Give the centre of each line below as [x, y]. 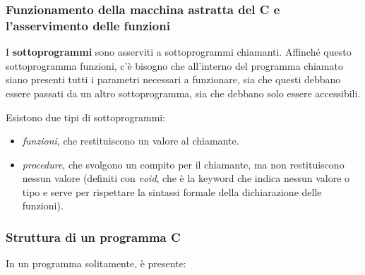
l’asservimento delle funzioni [88, 25]
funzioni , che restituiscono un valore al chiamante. [131, 141]
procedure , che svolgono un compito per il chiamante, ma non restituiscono [183, 164]
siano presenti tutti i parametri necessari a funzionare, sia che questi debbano [173, 79]
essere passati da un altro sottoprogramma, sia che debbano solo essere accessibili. [183, 93]
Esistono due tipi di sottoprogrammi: [86, 117]
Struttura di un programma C [93, 237]
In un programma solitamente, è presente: [96, 263]
